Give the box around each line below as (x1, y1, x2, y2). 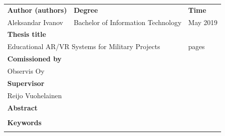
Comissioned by (7, 54, 62, 64)
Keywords (7, 117, 42, 127)
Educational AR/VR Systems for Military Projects (7, 41, 160, 52)
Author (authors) (7, 4, 67, 15)
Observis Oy (7, 65, 45, 76)
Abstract (7, 102, 38, 112)
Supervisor (7, 78, 45, 88)
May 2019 (188, 17, 218, 27)
